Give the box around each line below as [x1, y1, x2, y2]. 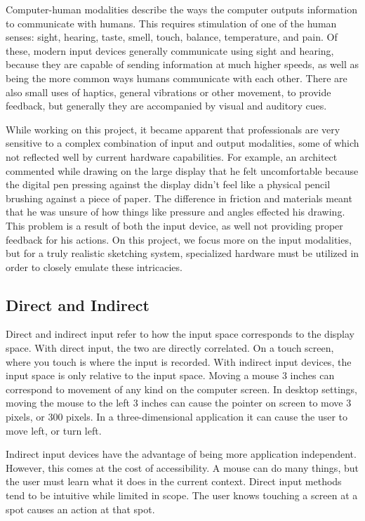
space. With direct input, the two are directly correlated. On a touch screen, [6, 341, 334, 355]
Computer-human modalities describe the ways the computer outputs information [6, 2, 357, 16]
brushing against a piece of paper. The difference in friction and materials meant [6, 190, 352, 205]
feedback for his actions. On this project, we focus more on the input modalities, [6, 232, 352, 246]
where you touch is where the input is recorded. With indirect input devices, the [6, 354, 352, 369]
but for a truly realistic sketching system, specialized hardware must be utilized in [6, 246, 359, 260]
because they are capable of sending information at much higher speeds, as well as [6, 57, 359, 72]
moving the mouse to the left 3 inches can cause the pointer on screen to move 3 [6, 395, 352, 410]
